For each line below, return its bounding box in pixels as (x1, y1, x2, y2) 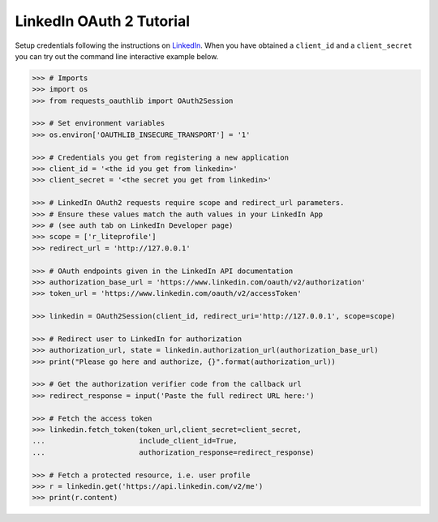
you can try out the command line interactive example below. (15, 51, 219, 61)
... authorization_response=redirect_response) (32, 447, 315, 457)
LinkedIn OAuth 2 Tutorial (15, 12, 191, 30)
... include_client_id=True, (32, 436, 238, 446)
